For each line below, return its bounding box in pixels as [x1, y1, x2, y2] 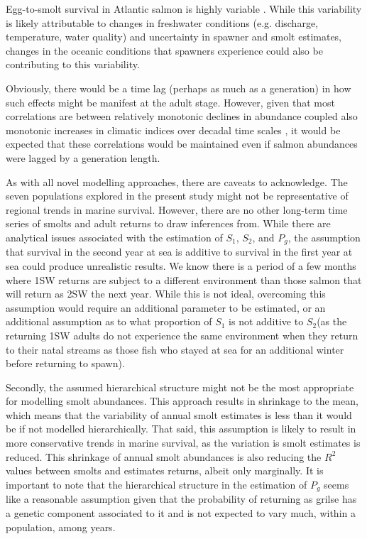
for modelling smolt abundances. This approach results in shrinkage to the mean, [6, 393, 358, 408]
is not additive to [229, 314, 304, 329]
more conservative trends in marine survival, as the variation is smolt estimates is [6, 435, 361, 450]
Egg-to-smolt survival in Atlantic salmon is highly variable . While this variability [6, 1, 362, 16]
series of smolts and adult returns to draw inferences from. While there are [6, 216, 331, 231]
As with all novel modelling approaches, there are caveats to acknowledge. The [6, 174, 348, 189]
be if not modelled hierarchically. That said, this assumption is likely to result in [6, 421, 356, 436]
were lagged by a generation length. [6, 150, 160, 165]
